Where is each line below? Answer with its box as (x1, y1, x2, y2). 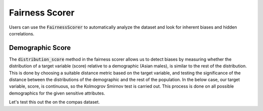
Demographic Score (9, 44, 71, 52)
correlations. (9, 31, 35, 36)
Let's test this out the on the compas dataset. (9, 99, 100, 105)
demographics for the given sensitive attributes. (9, 90, 105, 96)
